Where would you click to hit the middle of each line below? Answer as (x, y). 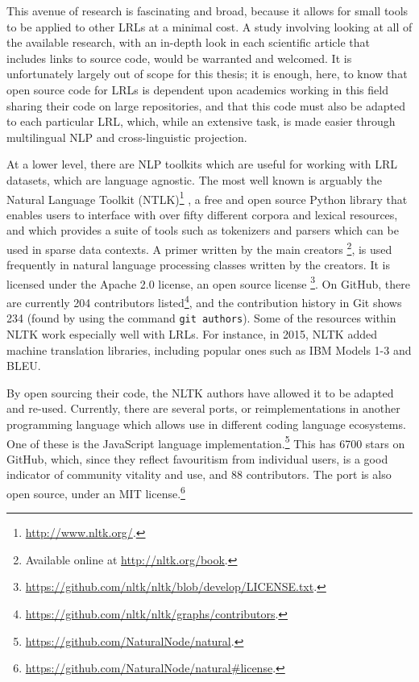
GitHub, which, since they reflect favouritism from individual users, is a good (197, 458)
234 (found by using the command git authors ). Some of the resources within (201, 318)
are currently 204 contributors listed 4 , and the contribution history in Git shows (204, 301)
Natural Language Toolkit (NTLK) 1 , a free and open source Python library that (207, 198)
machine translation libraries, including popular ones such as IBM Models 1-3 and (209, 349)
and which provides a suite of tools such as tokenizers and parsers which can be (203, 230)
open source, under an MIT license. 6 (96, 492)
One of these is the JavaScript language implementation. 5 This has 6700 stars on (206, 442)
